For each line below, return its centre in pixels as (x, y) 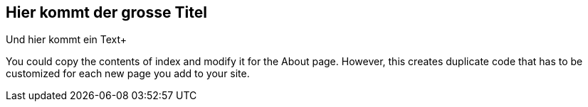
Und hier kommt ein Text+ (67, 40)
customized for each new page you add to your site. (128, 74)
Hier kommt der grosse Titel (106, 12)
